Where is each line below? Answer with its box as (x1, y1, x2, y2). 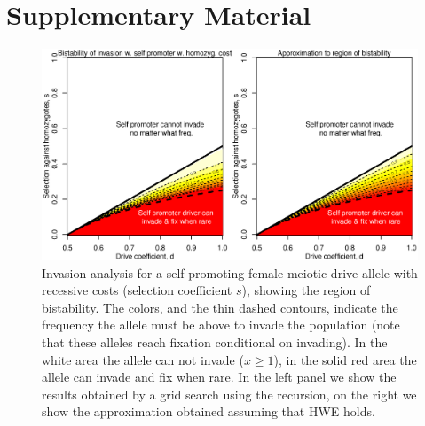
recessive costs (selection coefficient (42, 281, 232, 299)
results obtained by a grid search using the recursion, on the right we (42, 384, 417, 403)
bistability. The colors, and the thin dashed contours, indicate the (42, 298, 398, 316)
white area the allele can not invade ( (42, 350, 244, 368)
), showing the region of (241, 281, 371, 299)
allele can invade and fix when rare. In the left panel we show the (42, 368, 397, 386)
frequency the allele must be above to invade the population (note (42, 315, 400, 334)
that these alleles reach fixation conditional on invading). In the (42, 333, 388, 351)
